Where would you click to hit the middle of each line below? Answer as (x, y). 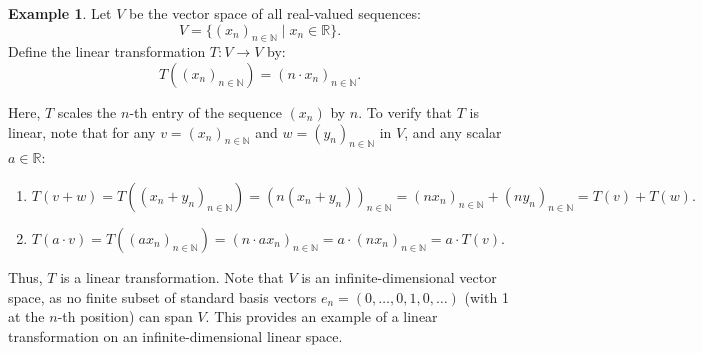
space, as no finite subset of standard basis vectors (162, 296)
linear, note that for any (82, 131)
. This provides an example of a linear (321, 316)
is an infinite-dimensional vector (399, 276)
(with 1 (486, 296)
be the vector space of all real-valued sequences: (275, 13)
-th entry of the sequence (205, 111)
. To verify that (405, 111)
